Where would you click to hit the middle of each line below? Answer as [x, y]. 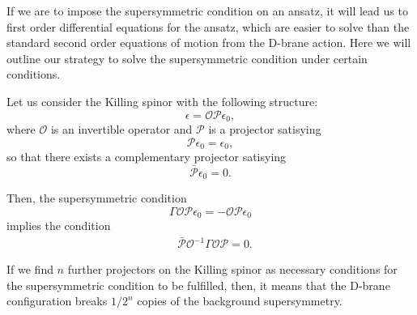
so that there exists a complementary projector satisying [147, 157]
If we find [30, 269]
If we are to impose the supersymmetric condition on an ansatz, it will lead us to [207, 11]
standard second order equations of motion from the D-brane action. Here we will [209, 43]
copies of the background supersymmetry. [240, 301]
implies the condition [59, 226]
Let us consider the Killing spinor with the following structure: [162, 101]
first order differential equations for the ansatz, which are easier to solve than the [208, 26]
